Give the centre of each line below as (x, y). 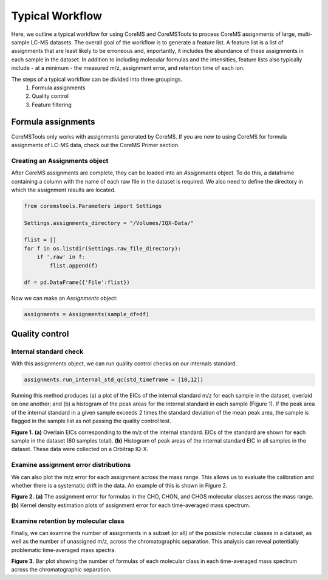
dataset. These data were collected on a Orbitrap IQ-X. (80, 449)
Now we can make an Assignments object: (64, 299)
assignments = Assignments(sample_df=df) (87, 314)
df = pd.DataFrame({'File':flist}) (77, 282)
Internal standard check (47, 351)
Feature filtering (52, 105)
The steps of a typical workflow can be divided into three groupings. (97, 79)
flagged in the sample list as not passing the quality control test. (91, 421)
